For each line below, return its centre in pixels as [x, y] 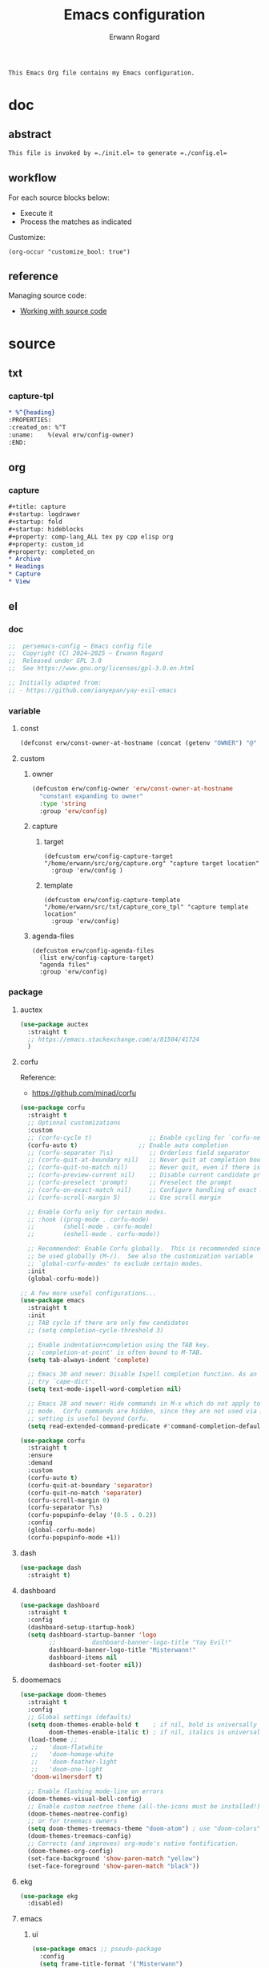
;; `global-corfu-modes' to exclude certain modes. [115, 1263]
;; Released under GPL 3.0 [55, 661]
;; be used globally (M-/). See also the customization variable [141, 1256]
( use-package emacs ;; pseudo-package [96, 1949]
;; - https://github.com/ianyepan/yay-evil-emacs [93, 690]
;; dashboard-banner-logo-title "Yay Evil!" [141, 1642]
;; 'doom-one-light [67, 1770]
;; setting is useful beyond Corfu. [88, 1418]
